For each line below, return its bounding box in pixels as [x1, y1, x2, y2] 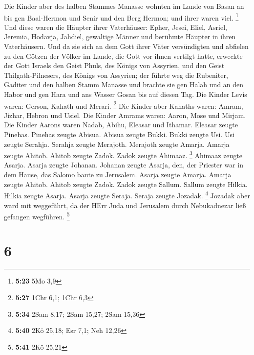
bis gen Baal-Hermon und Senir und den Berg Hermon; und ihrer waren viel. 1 [4, 11, 239, 23]
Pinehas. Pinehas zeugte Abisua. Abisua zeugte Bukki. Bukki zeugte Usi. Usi [4, 129, 234, 140]
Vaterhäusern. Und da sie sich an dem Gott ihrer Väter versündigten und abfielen [4, 41, 249, 51]
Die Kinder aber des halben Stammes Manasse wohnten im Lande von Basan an [4, 1, 244, 11]
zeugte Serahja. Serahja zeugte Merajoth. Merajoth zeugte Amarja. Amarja [4, 139, 230, 149]
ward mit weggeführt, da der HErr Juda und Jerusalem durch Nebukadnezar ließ [4, 200, 246, 210]
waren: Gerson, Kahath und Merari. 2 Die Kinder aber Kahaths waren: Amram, [4, 99, 243, 111]
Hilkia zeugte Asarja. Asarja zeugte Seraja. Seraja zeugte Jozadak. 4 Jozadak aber [4, 189, 250, 200]
